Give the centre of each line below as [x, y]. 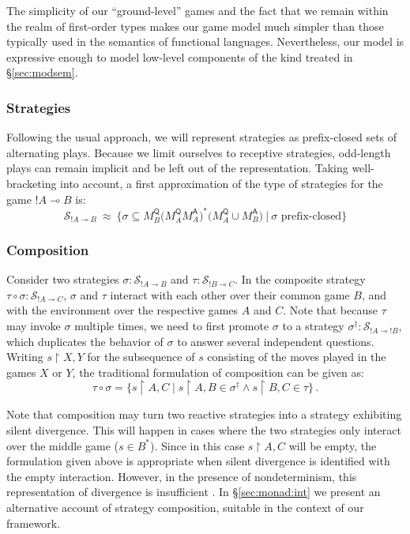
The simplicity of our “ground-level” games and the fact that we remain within [197, 10]
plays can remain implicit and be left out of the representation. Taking [177, 168]
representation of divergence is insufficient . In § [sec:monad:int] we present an [194, 492]
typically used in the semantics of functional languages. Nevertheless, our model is [205, 41]
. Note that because [330, 310]
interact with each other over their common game [230, 294]
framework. [34, 523]
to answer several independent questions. [276, 341]
